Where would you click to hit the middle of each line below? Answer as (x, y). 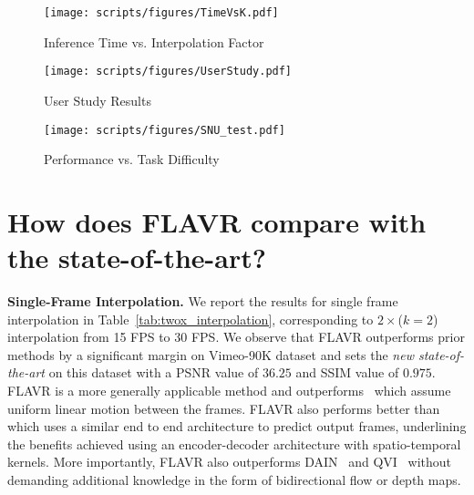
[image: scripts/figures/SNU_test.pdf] (165, 130)
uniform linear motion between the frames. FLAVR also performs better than (224, 408)
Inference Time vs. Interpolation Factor (154, 41)
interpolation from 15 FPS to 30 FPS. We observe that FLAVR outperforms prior (236, 337)
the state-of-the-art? (137, 258)
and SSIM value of (347, 372)
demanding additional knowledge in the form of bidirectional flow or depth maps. (234, 480)
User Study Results (98, 100)
